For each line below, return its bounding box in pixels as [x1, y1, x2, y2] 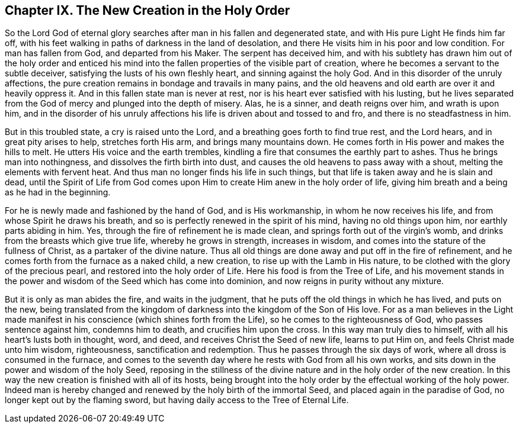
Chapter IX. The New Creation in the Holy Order [5, 3, 290, 18]
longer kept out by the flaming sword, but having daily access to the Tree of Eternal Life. [5, 395, 349, 406]
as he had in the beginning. [5, 187, 111, 198]
